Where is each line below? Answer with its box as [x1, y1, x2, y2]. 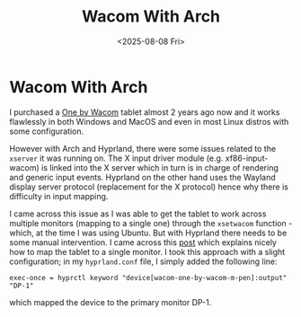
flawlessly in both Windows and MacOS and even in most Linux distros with [9, 116, 289, 127]
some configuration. [9, 126, 84, 136]
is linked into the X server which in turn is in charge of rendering [41, 162, 279, 172]
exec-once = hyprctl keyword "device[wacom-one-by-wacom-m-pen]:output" [9, 273, 288, 282]
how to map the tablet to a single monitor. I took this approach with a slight [9, 246, 286, 257]
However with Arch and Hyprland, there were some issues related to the [9, 143, 277, 154]
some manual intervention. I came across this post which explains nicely [9, 236, 277, 248]
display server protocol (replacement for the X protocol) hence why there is [9, 181, 289, 192]
